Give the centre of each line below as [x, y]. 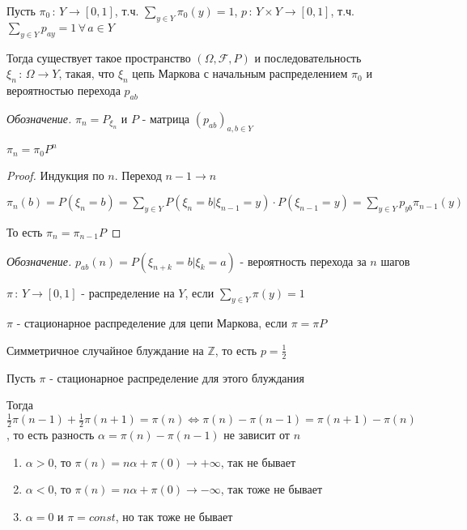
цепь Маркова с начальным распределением [240, 73]
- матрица [166, 118]
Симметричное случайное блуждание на [105, 350]
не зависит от [257, 435]
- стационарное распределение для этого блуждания [177, 377]
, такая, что [87, 73]
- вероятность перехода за [303, 261]
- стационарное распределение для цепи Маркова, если [152, 323]
